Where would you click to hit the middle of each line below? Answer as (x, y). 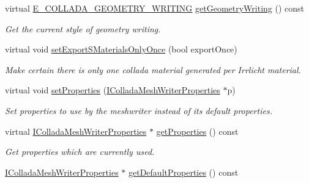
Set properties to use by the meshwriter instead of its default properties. (139, 110)
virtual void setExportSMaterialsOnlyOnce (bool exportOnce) (121, 49)
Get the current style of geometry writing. (83, 28)
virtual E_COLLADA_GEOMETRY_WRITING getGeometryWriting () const (155, 8)
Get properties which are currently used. (80, 152)
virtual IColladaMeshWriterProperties (76, 131)
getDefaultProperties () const (184, 172)
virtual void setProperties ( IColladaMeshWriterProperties (113, 90)
